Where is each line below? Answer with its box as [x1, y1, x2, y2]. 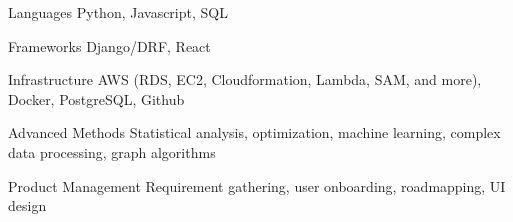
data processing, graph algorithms [8, 141, 216, 162]
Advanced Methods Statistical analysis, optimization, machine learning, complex [8, 122, 501, 143]
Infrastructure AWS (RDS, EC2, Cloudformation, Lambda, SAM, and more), [8, 69, 482, 90]
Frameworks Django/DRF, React [8, 35, 211, 56]
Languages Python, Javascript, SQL [8, 2, 228, 22]
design [8, 195, 47, 216]
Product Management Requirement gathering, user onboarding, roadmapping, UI [8, 175, 506, 196]
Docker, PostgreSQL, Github [8, 88, 185, 109]
